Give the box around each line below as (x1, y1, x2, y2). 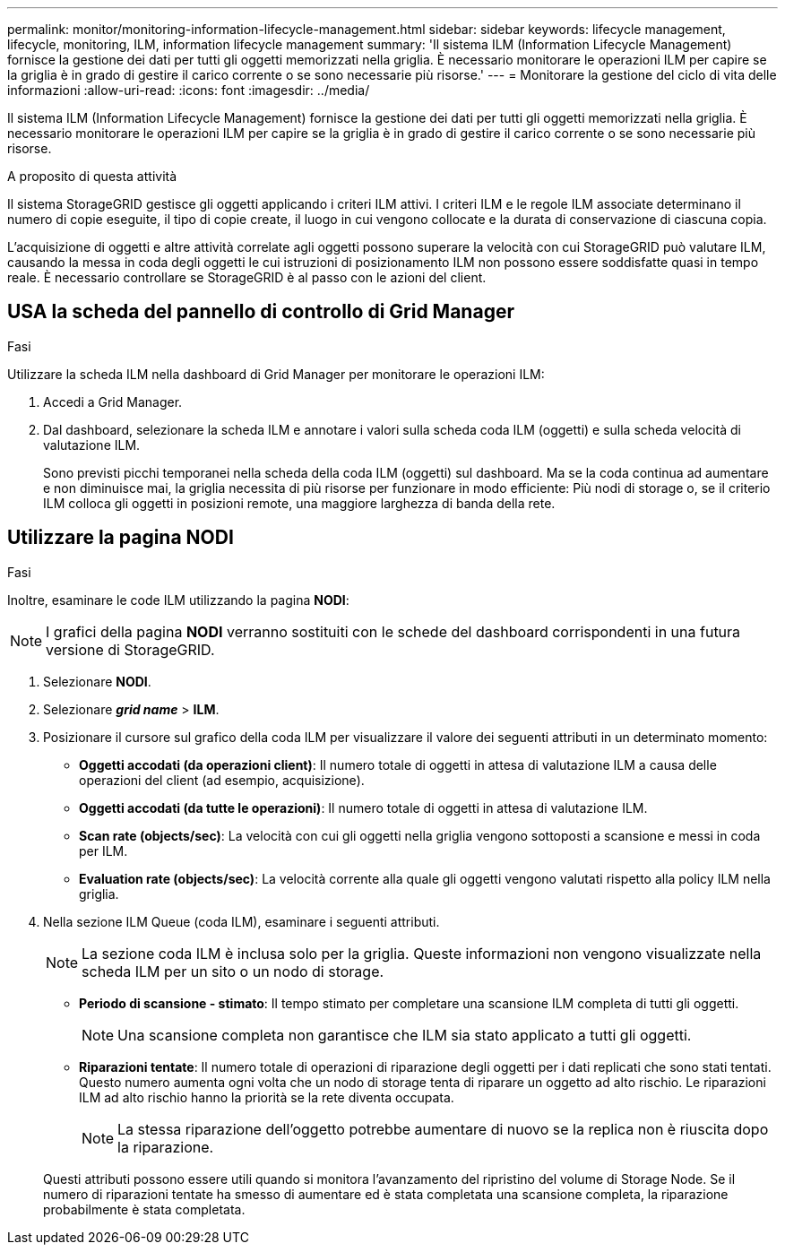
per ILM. (79, 842, 128, 859)
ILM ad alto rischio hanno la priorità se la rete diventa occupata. (79, 1089, 454, 1105)
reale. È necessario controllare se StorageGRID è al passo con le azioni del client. (7, 270, 487, 285)
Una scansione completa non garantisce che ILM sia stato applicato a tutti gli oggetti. (117, 1025, 692, 1044)
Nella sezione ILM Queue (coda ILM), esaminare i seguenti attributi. (43, 913, 440, 929)
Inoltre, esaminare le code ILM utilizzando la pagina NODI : (7, 591, 349, 608)
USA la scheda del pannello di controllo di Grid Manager (7, 300, 514, 324)
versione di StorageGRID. (46, 640, 215, 659)
